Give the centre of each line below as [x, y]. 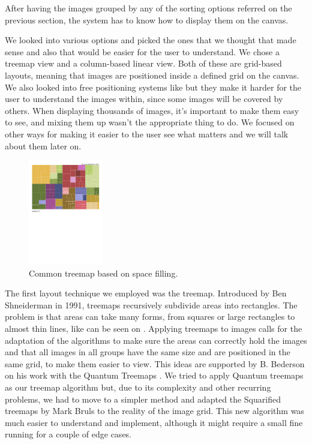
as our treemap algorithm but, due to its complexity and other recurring [138, 387]
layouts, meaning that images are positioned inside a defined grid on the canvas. [152, 75]
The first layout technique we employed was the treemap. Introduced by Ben [146, 293]
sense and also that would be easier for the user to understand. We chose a [142, 51]
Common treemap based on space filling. [103, 273]
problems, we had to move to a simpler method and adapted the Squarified [143, 399]
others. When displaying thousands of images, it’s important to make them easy [152, 110]
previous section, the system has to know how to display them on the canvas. [147, 19]
